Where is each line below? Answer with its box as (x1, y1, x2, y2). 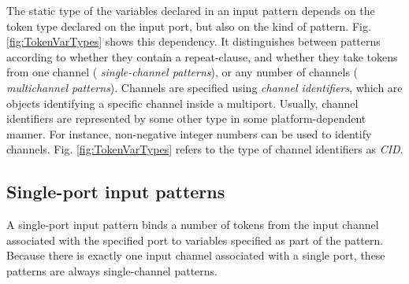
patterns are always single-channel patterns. (6, 262, 218, 278)
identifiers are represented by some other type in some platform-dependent (6, 110, 366, 127)
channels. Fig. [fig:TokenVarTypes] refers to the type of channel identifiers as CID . (6, 141, 403, 157)
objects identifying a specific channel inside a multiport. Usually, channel (6, 94, 359, 111)
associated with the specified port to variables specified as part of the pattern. (6, 231, 384, 248)
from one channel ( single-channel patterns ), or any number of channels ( (6, 64, 358, 80)
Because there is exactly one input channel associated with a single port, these (6, 247, 385, 264)
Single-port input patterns (6, 179, 225, 204)
